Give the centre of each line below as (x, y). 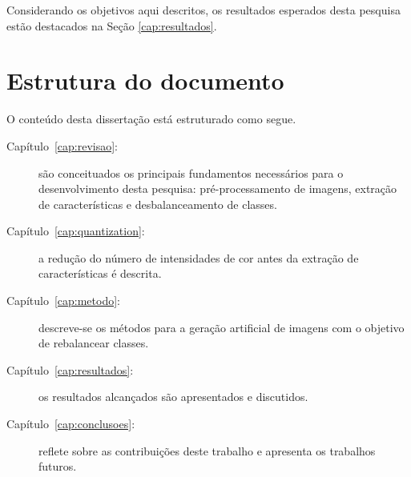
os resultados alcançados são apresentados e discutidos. (173, 397)
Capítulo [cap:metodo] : (63, 301)
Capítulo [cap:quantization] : (76, 231)
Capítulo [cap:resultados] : (70, 369)
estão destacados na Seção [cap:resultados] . (112, 25)
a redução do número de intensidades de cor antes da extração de (199, 257)
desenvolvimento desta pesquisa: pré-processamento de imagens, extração (218, 188)
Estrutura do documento (145, 80)
